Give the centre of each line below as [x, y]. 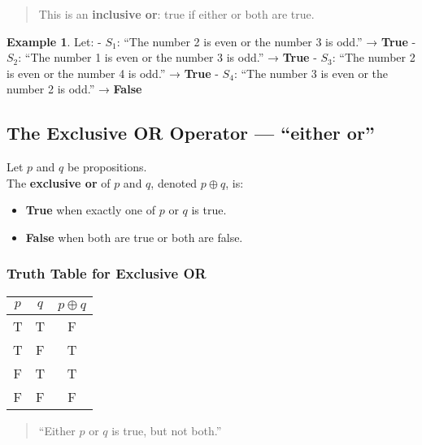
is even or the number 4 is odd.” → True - [113, 73]
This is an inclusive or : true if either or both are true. [176, 14]
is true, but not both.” [167, 430]
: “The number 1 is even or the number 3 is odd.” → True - [167, 57]
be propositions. [107, 167]
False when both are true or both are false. [134, 237]
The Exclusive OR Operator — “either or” [191, 133]
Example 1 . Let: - [54, 41]
